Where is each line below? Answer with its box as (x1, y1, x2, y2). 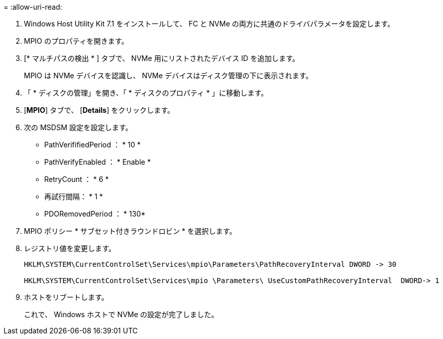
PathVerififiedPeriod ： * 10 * (44, 140, 141, 149)
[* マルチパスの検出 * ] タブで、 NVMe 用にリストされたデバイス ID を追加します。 (24, 54, 300, 63)
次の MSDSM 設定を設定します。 (24, 123, 133, 132)
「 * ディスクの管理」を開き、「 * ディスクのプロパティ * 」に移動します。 (24, 88, 268, 97)
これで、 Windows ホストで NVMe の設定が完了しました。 (24, 310, 218, 319)
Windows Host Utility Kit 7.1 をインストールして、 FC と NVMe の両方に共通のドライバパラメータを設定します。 (24, 19, 395, 28)
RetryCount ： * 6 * (44, 175, 109, 183)
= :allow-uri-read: (4, 3, 62, 11)
